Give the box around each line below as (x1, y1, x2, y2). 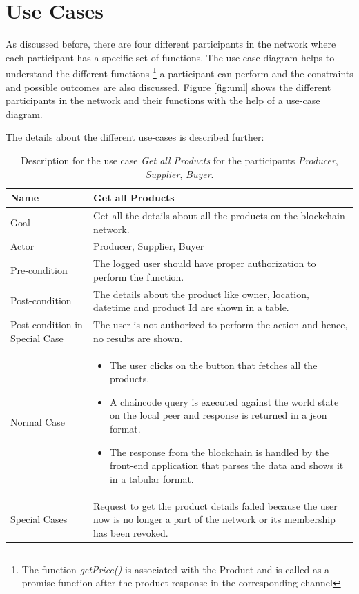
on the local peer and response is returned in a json (109, 408, 327, 422)
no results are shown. (93, 330, 183, 345)
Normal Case (10, 415, 66, 429)
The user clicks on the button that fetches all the (109, 357, 318, 372)
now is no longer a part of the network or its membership (93, 512, 336, 526)
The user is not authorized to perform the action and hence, (93, 317, 348, 332)
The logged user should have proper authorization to (93, 256, 316, 270)
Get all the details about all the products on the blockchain (93, 208, 345, 222)
